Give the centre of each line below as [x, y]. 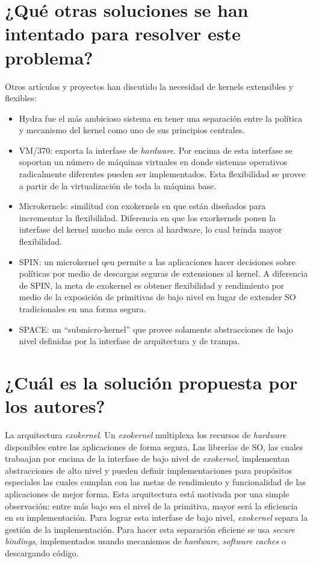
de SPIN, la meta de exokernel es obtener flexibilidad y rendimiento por [152, 285]
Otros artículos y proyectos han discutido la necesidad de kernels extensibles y [149, 86]
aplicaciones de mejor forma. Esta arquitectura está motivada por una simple [147, 494]
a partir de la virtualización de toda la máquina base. [118, 185]
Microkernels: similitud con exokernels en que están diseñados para [142, 206]
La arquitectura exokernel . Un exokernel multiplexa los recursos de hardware [146, 435]
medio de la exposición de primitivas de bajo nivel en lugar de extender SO [157, 297]
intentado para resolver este [123, 33]
